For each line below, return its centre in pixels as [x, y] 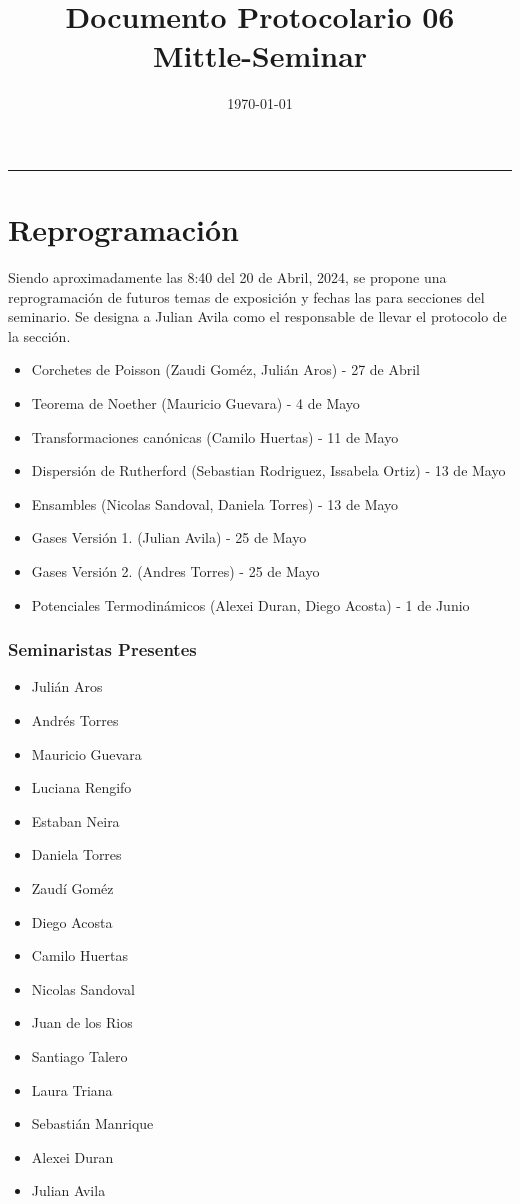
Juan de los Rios [82, 1022]
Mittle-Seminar [260, 55]
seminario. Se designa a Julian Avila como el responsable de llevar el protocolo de [257, 316]
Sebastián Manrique [92, 1123]
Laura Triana [72, 1089]
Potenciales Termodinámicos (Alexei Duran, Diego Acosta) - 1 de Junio [250, 604]
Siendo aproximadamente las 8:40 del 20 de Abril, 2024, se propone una [227, 277]
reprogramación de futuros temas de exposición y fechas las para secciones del [246, 296]
